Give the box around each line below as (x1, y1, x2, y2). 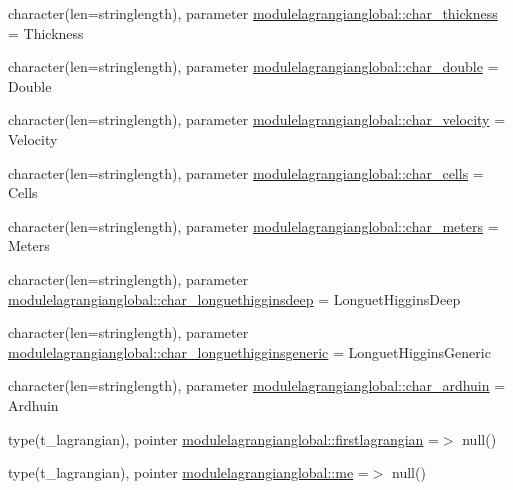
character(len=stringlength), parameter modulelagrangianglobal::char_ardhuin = (8, 375, 506, 396)
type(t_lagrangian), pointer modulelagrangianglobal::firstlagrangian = (8, 428, 439, 449)
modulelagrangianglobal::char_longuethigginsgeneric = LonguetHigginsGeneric (8, 341, 491, 362)
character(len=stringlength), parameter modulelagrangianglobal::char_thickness (8, 3, 498, 23)
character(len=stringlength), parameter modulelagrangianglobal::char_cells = (8, 162, 484, 183)
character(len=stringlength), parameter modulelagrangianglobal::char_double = (8, 56, 499, 77)
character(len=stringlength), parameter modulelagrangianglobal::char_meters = (8, 215, 499, 236)
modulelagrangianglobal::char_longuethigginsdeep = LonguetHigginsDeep (8, 288, 461, 309)
